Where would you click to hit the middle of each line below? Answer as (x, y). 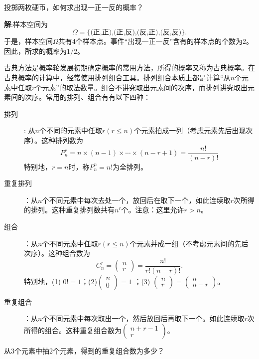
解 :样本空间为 (26, 24)
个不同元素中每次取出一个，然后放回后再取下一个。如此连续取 (143, 318)
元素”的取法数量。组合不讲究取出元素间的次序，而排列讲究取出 (145, 87)
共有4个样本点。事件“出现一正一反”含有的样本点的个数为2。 (156, 41)
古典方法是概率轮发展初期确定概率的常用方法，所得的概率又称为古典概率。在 (129, 68)
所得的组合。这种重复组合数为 (73, 330)
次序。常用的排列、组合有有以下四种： (87, 97)
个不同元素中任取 (70, 243)
